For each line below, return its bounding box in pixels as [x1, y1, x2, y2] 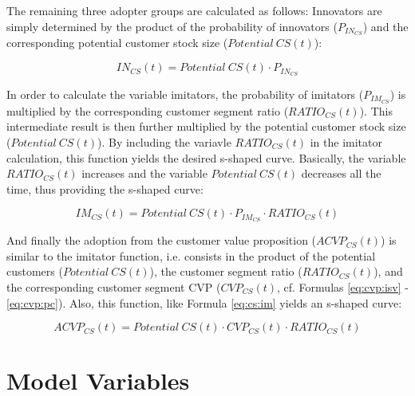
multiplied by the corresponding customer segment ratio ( [6, 102, 289, 119]
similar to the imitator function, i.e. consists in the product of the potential [6, 247, 376, 264]
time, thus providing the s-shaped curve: [6, 180, 204, 197]
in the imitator [310, 133, 382, 150]
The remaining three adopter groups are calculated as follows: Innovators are [6, 2, 382, 18]
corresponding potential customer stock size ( [6, 34, 228, 51]
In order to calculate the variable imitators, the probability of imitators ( [6, 85, 364, 102]
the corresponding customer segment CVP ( [6, 278, 221, 295]
